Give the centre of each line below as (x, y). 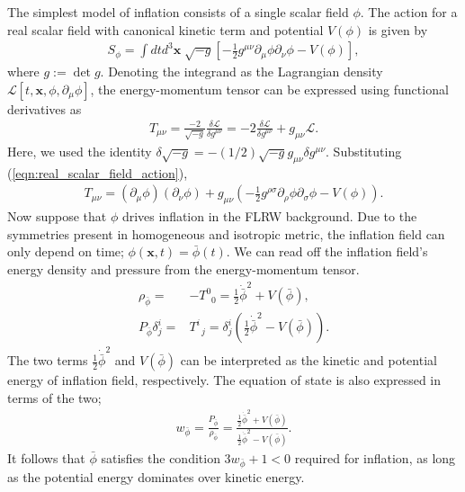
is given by (398, 29)
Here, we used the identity (80, 151)
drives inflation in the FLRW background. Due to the (269, 216)
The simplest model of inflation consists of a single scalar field (178, 12)
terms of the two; (54, 397)
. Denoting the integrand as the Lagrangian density (241, 72)
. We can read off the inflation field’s (327, 251)
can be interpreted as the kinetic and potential (309, 360)
